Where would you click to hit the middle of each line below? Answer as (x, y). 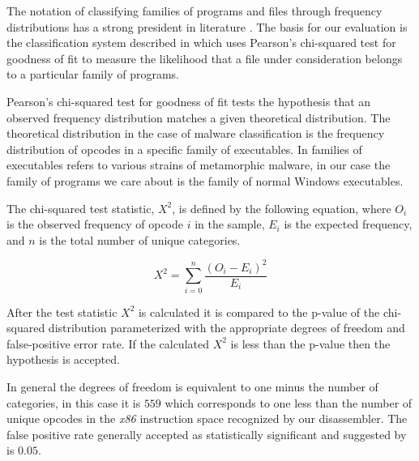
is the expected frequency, (348, 224)
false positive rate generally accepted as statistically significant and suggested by (207, 434)
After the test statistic (62, 312)
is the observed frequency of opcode (95, 224)
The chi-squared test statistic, (81, 208)
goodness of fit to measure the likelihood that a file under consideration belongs (205, 58)
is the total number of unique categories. (140, 239)
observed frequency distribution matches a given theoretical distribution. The (199, 117)
